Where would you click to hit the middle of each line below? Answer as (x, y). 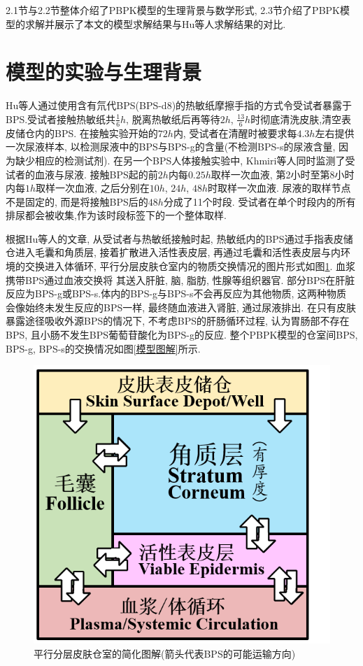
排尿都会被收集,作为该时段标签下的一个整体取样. (116, 215)
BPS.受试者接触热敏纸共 (61, 119)
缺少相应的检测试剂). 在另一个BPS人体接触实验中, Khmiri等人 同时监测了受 (185, 160)
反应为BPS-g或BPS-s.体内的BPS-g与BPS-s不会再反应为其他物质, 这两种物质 (176, 293)
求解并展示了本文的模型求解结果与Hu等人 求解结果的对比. (155, 23)
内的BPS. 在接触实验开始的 (96, 133)
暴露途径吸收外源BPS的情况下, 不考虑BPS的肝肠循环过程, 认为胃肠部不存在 (178, 321)
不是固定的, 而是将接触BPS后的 (77, 201)
